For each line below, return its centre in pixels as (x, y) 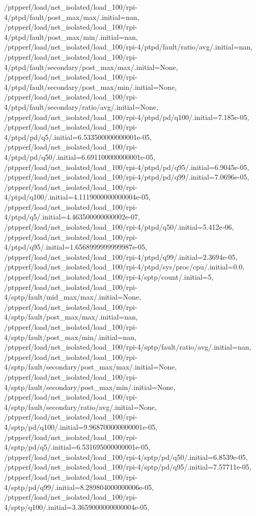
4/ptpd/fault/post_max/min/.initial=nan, (71, 36)
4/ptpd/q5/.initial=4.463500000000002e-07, (72, 217)
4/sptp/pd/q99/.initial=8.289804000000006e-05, (79, 487)
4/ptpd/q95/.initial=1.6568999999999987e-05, (76, 247)
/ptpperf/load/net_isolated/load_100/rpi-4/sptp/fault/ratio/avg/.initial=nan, (128, 347)
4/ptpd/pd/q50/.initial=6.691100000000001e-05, (80, 156)
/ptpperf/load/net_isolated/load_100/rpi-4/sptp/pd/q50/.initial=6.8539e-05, (126, 457)
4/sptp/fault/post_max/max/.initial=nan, (71, 317)
